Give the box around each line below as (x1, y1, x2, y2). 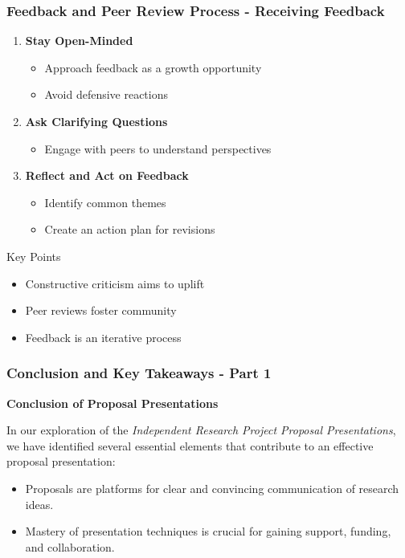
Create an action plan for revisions (44, 221, 215, 238)
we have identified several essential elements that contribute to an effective (6, 437, 374, 454)
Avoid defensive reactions (44, 86, 169, 103)
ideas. (25, 495, 54, 512)
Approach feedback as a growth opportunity (44, 59, 262, 75)
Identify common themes (44, 193, 166, 210)
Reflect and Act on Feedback (25, 167, 189, 184)
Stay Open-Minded (25, 32, 133, 49)
